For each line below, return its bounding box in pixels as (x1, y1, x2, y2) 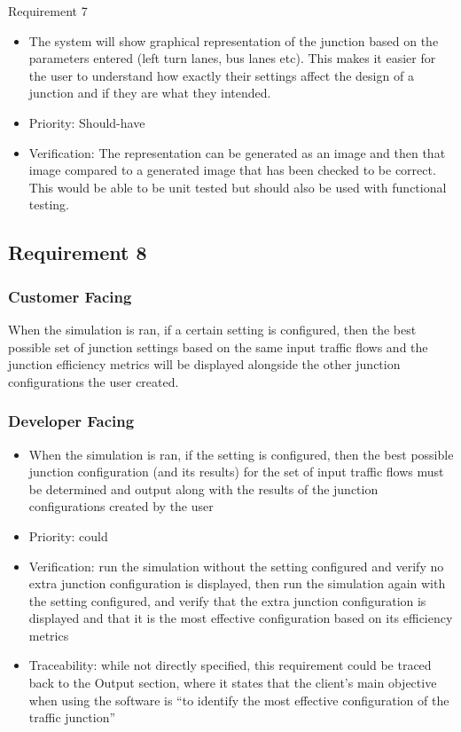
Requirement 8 (8, 239, 147, 266)
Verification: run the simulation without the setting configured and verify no (28, 556, 444, 575)
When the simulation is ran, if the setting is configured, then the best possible (28, 445, 454, 463)
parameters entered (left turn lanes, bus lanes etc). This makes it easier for (28, 49, 436, 67)
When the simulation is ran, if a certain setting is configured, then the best (8, 319, 417, 338)
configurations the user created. (8, 372, 179, 390)
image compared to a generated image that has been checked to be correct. (28, 161, 436, 179)
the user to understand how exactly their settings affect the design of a (28, 66, 414, 84)
